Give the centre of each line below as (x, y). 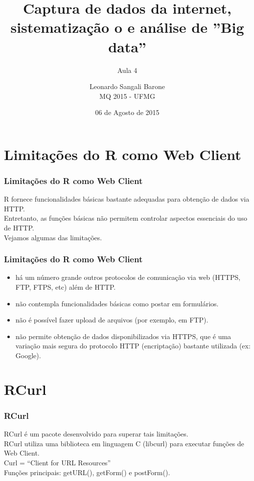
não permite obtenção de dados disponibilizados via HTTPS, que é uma (123, 336)
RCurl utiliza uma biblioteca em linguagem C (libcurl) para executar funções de (124, 443)
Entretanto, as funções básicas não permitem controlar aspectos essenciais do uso (126, 218)
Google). (28, 355)
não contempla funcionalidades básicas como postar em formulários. (117, 303)
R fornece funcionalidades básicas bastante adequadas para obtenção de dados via (127, 199)
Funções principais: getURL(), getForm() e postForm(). (87, 472)
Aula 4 (127, 70)
